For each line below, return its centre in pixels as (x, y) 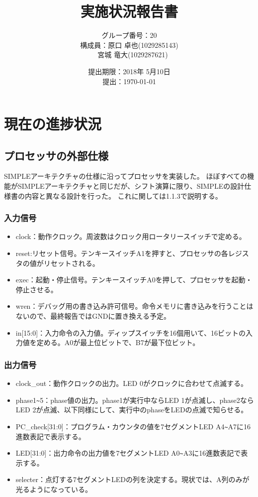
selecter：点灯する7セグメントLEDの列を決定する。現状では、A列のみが (132, 479)
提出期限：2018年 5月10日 (129, 71)
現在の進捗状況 (53, 124)
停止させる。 (37, 289)
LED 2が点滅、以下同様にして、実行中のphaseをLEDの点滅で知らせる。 (132, 410)
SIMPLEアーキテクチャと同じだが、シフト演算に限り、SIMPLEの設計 (131, 186)
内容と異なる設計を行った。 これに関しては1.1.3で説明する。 (123, 195)
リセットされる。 (71, 263)
